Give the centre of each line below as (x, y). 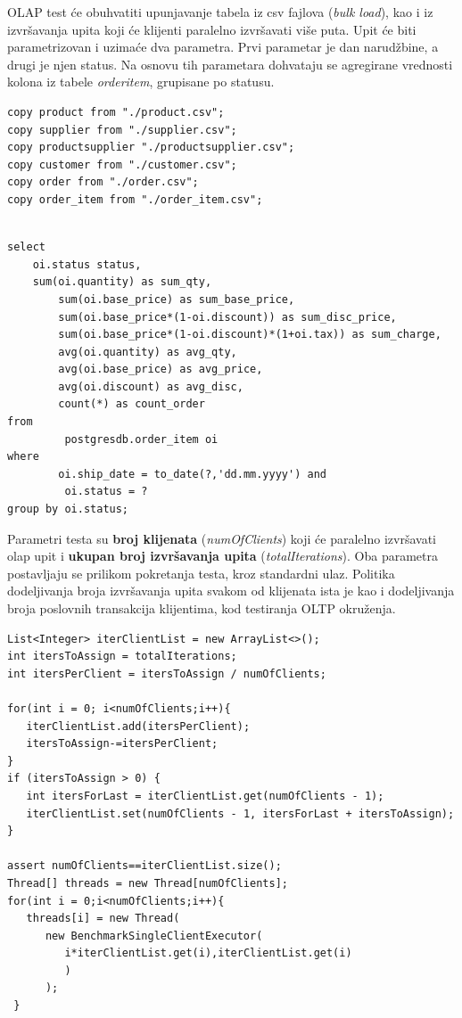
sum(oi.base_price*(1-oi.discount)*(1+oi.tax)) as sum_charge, (250, 335)
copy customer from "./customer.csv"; (122, 164)
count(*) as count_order (132, 404)
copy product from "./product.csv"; (116, 112)
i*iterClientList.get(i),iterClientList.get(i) (208, 953)
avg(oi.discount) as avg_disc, (151, 386)
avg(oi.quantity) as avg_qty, (148, 352)
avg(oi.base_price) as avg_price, (161, 369)
